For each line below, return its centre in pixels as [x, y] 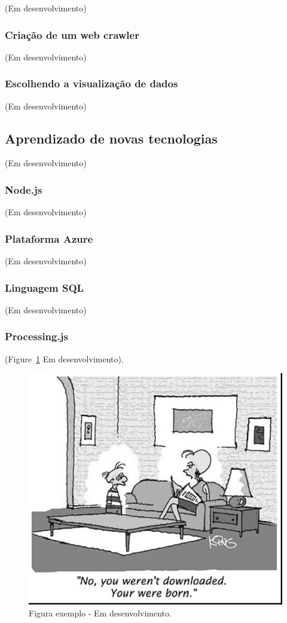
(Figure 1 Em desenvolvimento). [64, 358]
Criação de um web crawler [72, 34]
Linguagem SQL [44, 287]
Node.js [24, 189]
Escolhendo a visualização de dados [91, 83]
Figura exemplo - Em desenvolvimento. [100, 613]
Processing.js [36, 336]
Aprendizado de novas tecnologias [111, 138]
